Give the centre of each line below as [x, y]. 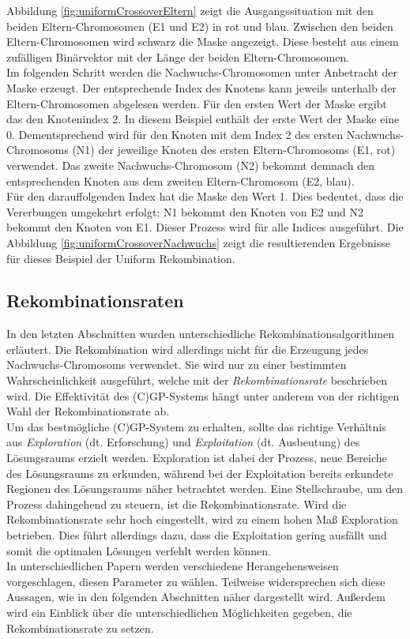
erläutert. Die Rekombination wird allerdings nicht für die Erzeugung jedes [188, 349]
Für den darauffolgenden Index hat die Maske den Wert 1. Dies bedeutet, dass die [205, 196]
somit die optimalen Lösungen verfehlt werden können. [139, 550]
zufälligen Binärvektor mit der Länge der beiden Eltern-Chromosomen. [178, 56]
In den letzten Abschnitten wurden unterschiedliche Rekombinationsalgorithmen [200, 334]
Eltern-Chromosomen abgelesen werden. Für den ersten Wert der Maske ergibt [197, 103]
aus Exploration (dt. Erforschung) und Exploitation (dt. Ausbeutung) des [183, 442]
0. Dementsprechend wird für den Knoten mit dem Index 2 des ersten [175, 134]
